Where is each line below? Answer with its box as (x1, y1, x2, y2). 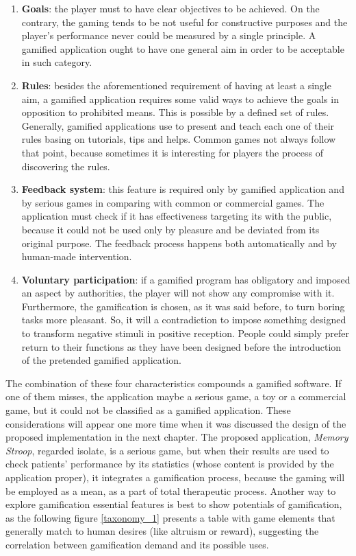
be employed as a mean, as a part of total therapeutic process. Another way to (5, 483, 336, 498)
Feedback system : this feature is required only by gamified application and (21, 182, 344, 196)
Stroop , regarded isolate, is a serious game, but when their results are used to (5, 443, 329, 457)
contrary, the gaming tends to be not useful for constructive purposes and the (21, 14, 348, 29)
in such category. (21, 55, 92, 69)
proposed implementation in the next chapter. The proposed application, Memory (5, 430, 348, 444)
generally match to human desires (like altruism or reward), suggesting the (5, 524, 319, 538)
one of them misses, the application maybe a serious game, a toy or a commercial (5, 389, 346, 404)
